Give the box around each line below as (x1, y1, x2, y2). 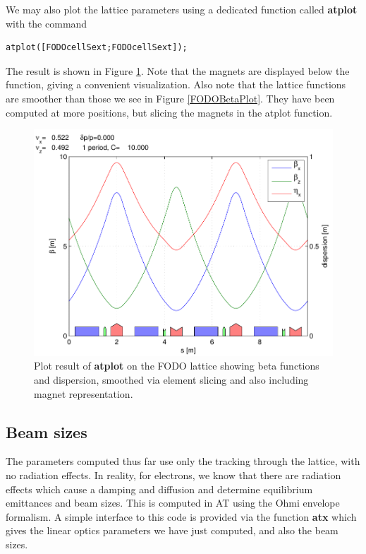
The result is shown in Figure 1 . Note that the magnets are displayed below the (6, 63, 350, 78)
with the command (6, 16, 87, 30)
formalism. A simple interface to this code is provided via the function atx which (6, 509, 357, 524)
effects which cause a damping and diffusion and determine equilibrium (6, 481, 313, 496)
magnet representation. (34, 386, 133, 401)
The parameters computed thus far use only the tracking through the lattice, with (6, 454, 360, 468)
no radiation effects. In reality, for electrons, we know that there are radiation (6, 468, 341, 483)
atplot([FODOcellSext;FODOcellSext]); (6, 42, 188, 53)
